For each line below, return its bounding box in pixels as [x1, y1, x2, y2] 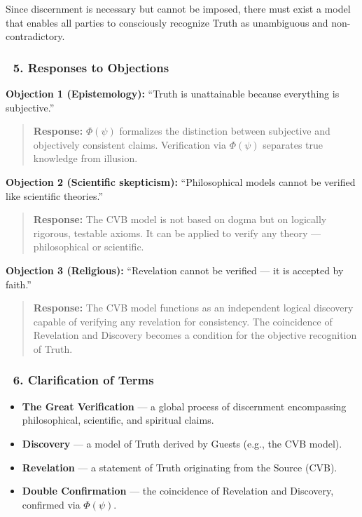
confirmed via [22, 497, 81, 511]
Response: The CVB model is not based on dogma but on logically [33, 212, 327, 227]
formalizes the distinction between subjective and [119, 123, 330, 138]
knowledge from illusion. [33, 151, 138, 166]
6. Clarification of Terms [13, 371, 154, 389]
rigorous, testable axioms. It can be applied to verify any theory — [33, 225, 321, 240]
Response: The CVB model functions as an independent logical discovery [33, 300, 354, 315]
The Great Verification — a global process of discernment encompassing [22, 398, 347, 413]
